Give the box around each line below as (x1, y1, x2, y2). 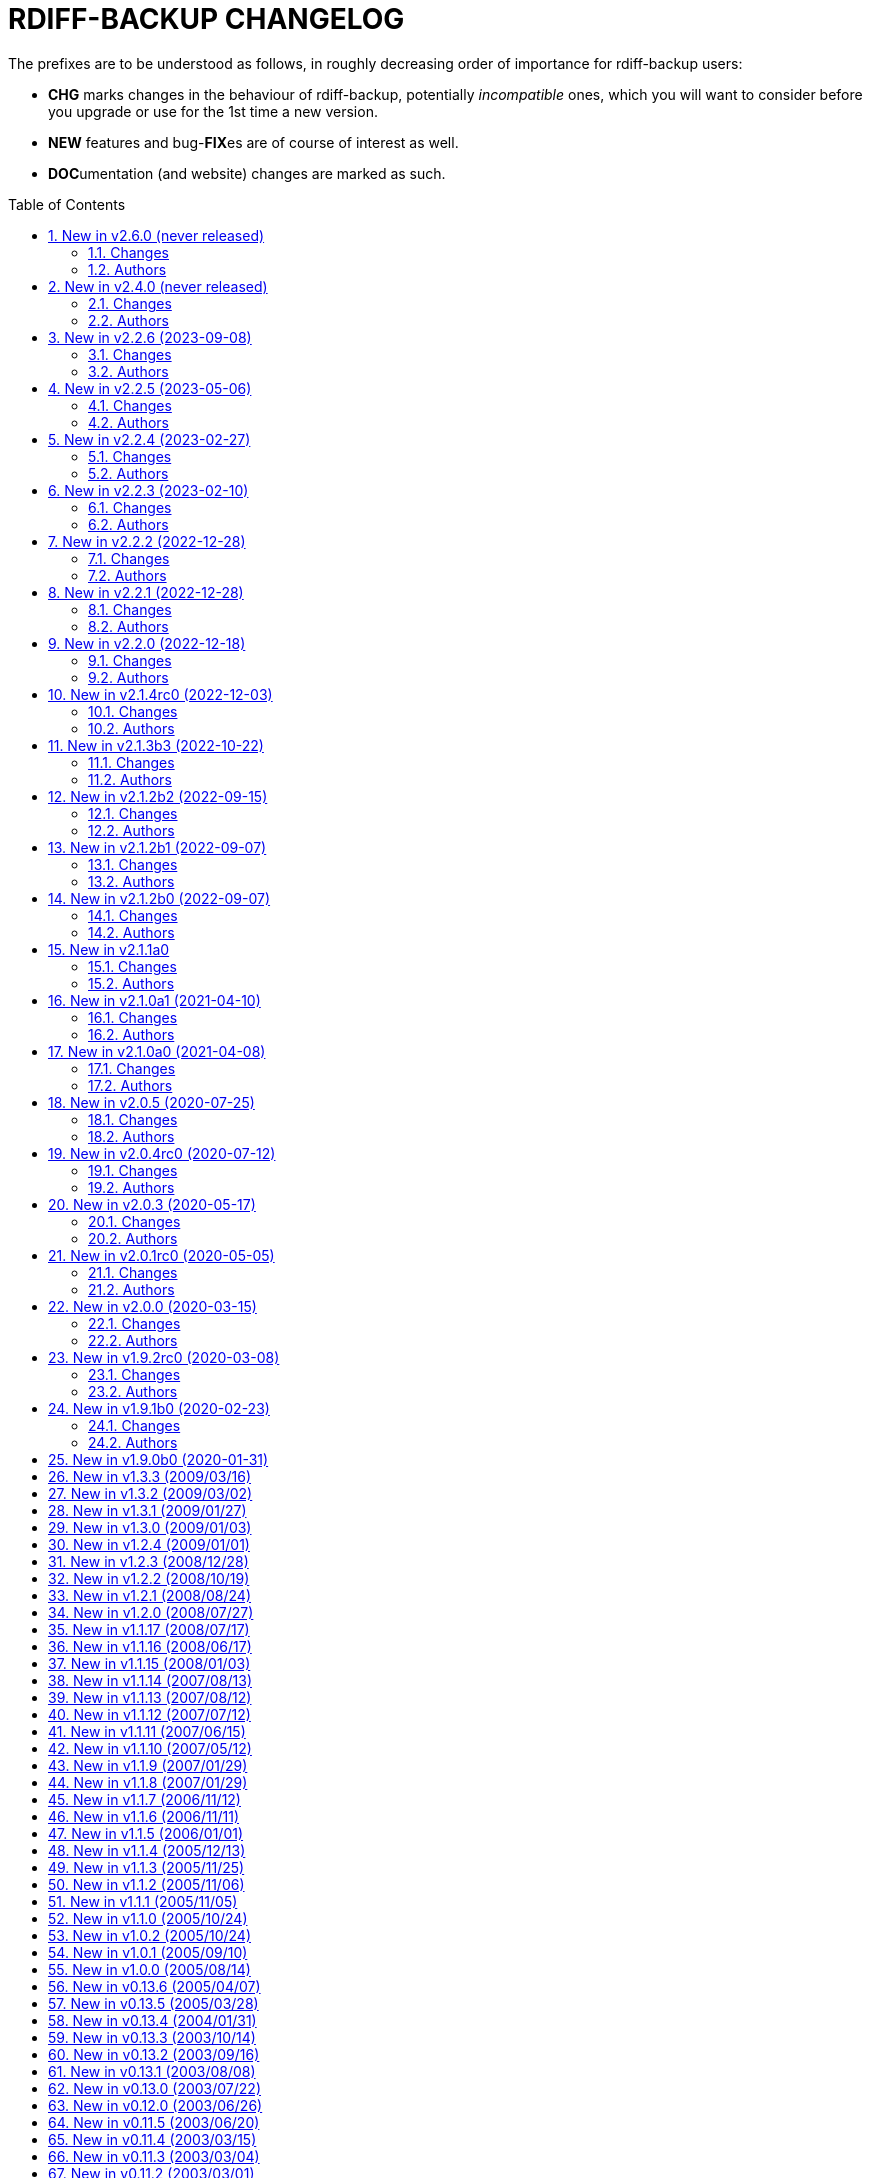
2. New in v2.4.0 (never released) (48, 277, 268, 295)
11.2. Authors (88, 770, 172, 788)
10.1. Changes (88, 702, 178, 720)
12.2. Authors (88, 821, 175, 839)
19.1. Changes (88, 1161, 178, 1179)
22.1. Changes (88, 1314, 181, 1332)
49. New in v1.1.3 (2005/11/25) (48, 1858, 245, 1876)
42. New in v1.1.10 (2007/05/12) (48, 1739, 252, 1757)
